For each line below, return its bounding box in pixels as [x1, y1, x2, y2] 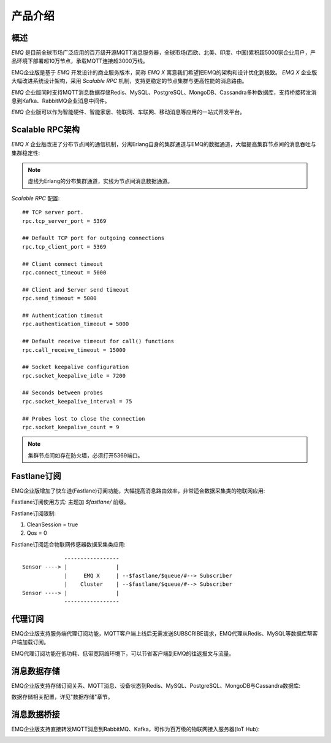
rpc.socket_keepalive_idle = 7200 [22, 372, 126, 379]
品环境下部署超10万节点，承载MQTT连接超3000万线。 [11, 57, 148, 64]
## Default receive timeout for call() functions [22, 338, 175, 345]
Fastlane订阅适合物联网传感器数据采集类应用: [11, 540, 126, 548]
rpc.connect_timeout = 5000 [22, 269, 107, 276]
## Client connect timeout [22, 260, 104, 267]
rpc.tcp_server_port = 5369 [22, 217, 107, 224]
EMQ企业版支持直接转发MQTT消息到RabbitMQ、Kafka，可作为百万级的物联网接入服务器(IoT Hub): [11, 725, 260, 733]
